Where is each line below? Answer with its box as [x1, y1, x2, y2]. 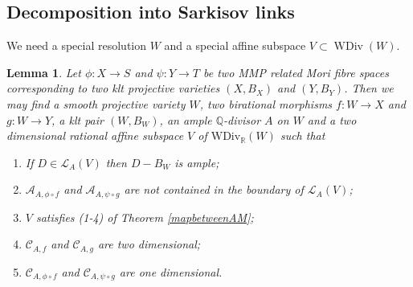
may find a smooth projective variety [6, 95, 186, 112]
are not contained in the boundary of [124, 181, 304, 198]
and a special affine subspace [164, 37, 306, 54]
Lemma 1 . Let [6, 64, 81, 80]
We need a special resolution [6, 37, 147, 54]
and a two [307, 111, 357, 128]
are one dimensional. [119, 263, 223, 280]
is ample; [174, 154, 219, 170]
